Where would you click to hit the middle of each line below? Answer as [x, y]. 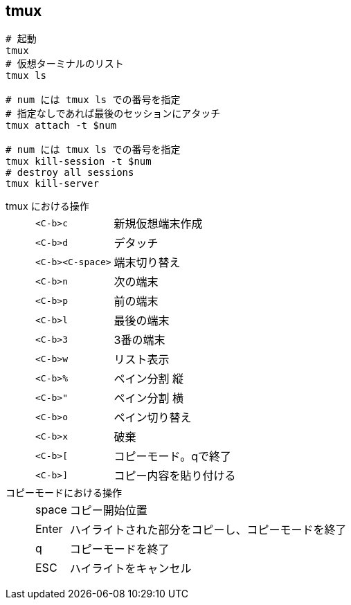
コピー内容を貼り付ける [175, 476]
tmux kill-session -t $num [79, 162]
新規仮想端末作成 [158, 224]
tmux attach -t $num [61, 126]
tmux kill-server [52, 184]
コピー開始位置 [108, 511]
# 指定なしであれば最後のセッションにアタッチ [113, 114]
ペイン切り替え [153, 418]
